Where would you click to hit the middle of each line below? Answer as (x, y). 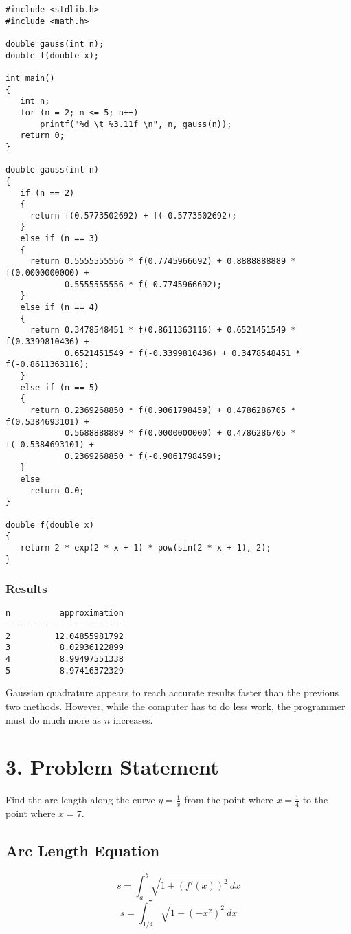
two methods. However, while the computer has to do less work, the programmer (175, 705)
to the (315, 800)
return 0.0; (57, 490)
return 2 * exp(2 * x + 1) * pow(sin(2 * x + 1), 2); (146, 547)
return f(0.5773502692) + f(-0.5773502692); (133, 215)
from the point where (229, 800)
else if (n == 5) (60, 387)
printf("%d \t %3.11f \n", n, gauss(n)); (136, 124)
